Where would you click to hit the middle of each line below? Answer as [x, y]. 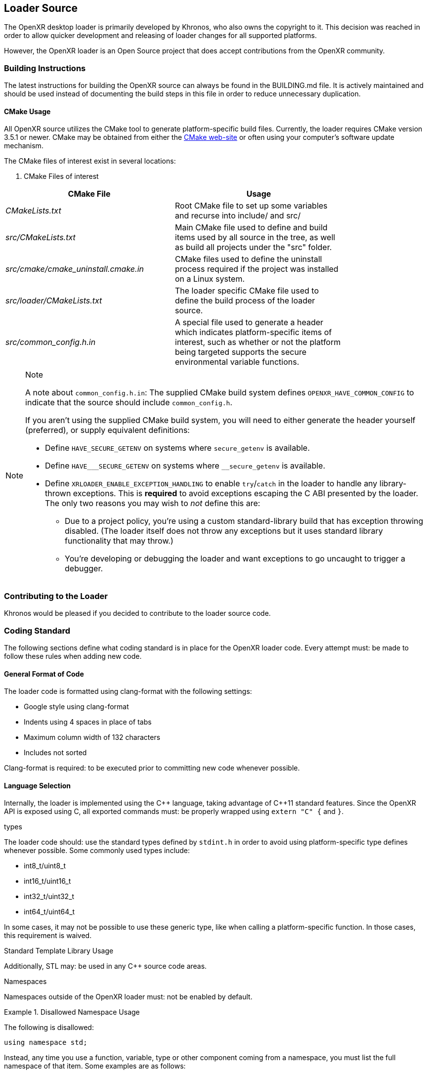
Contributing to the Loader [56, 596]
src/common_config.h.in [51, 342]
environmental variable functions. [237, 362]
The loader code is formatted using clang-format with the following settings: [128, 691]
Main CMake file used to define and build [251, 228]
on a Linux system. [210, 279]
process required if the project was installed [257, 269]
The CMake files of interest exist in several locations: [90, 161]
